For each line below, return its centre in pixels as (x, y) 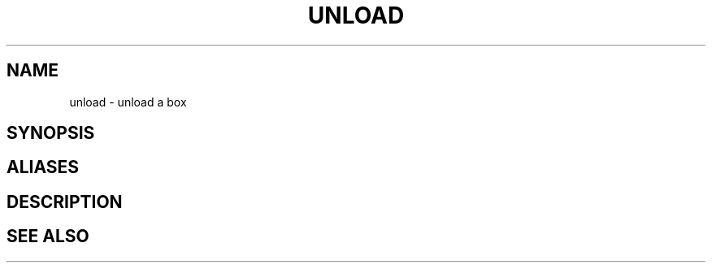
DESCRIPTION (65, 202)
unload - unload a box (128, 102)
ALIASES (43, 167)
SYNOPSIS (51, 133)
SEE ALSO (48, 236)
